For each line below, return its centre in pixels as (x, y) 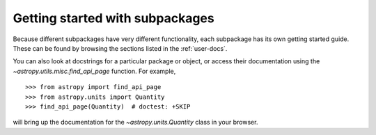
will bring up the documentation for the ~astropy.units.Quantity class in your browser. (135, 122)
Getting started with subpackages (114, 18)
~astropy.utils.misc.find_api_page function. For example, (94, 71)
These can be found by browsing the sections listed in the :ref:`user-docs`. (120, 48)
